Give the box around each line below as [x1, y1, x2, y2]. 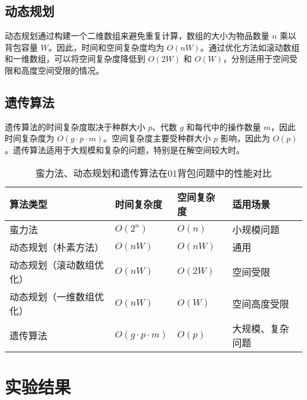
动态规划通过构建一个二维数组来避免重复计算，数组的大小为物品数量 [5, 29, 269, 42]
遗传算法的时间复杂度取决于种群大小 [5, 120, 145, 133]
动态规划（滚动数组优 [9, 257, 104, 272]
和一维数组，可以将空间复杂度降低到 [5, 52, 145, 65]
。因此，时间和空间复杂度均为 [48, 41, 164, 53]
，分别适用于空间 [223, 52, 289, 65]
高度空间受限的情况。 [21, 64, 104, 76]
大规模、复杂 [232, 321, 289, 335]
